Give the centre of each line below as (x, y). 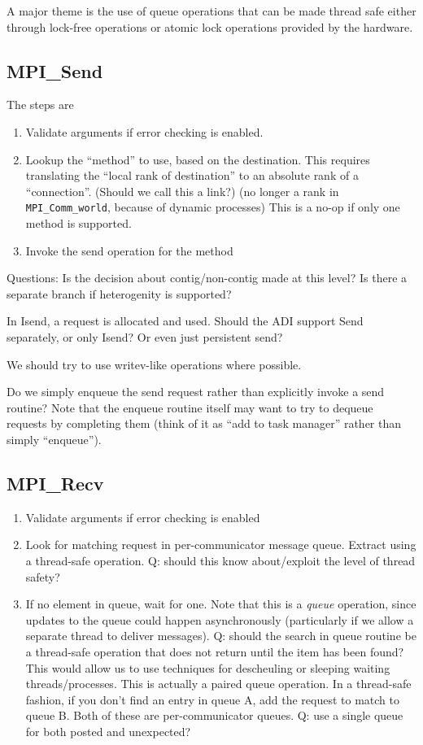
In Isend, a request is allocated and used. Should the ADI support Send (185, 321)
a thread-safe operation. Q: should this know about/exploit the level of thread (220, 560)
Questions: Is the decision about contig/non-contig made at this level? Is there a (207, 278)
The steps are (40, 105)
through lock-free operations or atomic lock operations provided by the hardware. (210, 26)
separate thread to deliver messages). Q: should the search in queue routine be (221, 636)
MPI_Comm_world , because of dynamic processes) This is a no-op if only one (213, 207)
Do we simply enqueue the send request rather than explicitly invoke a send (196, 392)
